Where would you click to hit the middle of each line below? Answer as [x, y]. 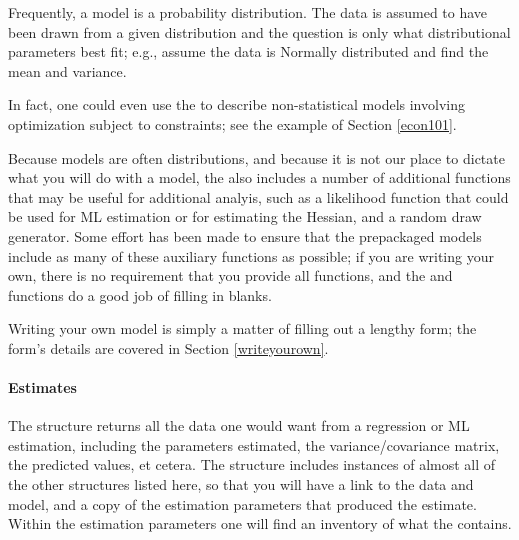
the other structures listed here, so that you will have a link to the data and [241, 484]
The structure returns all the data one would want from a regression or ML [239, 425]
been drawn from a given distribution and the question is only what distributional [259, 31]
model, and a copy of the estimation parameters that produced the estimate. [242, 503]
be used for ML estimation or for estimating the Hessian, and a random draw [245, 216]
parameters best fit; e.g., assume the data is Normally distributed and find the [248, 51]
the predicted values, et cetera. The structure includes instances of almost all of [252, 464]
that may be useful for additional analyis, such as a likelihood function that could [258, 196]
